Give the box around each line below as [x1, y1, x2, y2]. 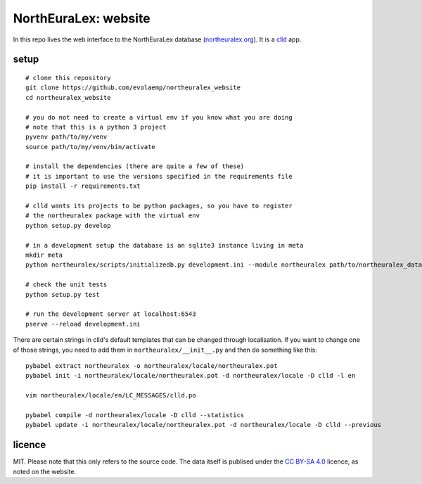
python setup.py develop [25, 222, 111, 229]
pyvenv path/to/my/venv [25, 133, 108, 141]
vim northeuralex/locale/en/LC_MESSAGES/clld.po [25, 391, 196, 400]
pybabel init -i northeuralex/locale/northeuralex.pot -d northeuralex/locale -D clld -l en [25, 371, 356, 380]
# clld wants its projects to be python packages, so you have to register [25, 202, 293, 210]
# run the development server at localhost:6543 [25, 310, 196, 318]
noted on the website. [13, 467, 77, 476]
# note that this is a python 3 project [25, 123, 167, 131]
